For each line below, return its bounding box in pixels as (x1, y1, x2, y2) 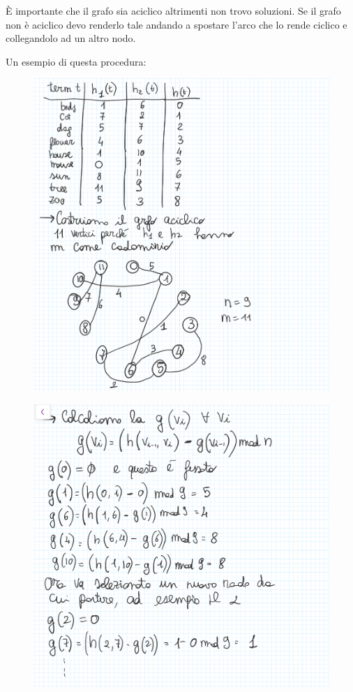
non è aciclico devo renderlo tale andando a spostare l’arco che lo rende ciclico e (6, 17, 347, 31)
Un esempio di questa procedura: (6, 54, 147, 68)
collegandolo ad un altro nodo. (6, 31, 136, 45)
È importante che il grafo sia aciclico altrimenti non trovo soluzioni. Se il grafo (6, 3, 341, 17)
